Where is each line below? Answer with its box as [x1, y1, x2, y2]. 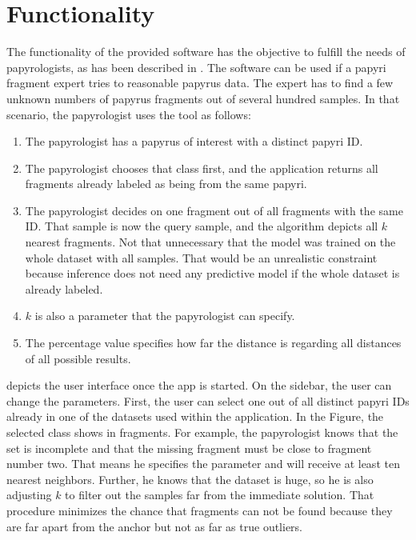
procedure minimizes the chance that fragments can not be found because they [6, 502, 393, 518]
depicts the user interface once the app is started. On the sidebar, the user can [6, 377, 392, 394]
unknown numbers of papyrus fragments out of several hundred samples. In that [6, 90, 400, 106]
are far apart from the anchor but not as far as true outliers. [6, 518, 303, 534]
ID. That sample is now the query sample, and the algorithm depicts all [25, 218, 378, 234]
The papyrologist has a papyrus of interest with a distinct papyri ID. [25, 133, 363, 150]
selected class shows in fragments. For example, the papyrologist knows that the [6, 424, 398, 440]
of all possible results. [25, 350, 131, 366]
